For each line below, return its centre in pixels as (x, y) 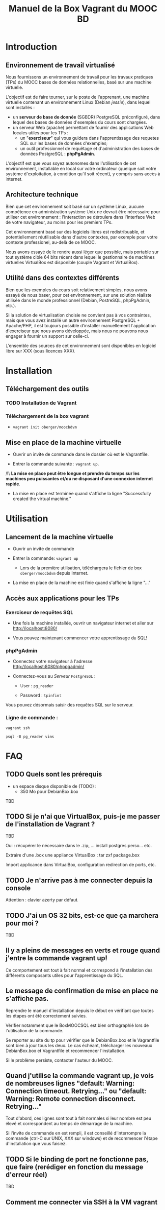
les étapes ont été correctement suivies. (46, 1015)
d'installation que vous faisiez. (36, 1144)
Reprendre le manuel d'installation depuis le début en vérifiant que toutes (80, 1011)
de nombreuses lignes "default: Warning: (70, 1083)
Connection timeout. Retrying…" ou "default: (76, 1091)
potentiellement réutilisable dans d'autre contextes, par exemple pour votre (82, 237)
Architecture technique (42, 195)
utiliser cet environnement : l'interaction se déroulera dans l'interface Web (81, 217)
